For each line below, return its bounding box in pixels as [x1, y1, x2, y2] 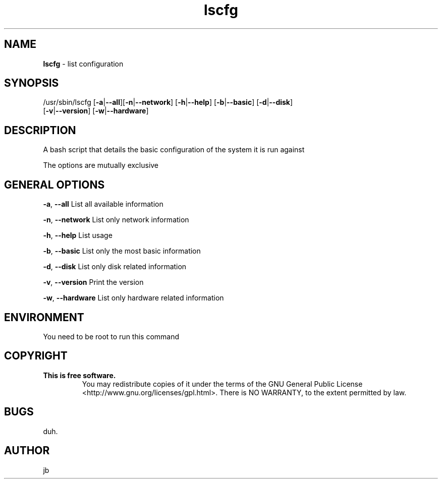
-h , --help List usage [43, 231, 113, 240]
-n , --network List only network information [43, 215, 189, 224]
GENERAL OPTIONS [4, 178, 105, 191]
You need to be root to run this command [43, 332, 180, 341]
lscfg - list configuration [43, 59, 124, 68]
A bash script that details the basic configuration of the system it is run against [43, 145, 305, 154]
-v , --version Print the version [43, 278, 144, 287]
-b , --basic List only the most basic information [43, 247, 201, 256]
